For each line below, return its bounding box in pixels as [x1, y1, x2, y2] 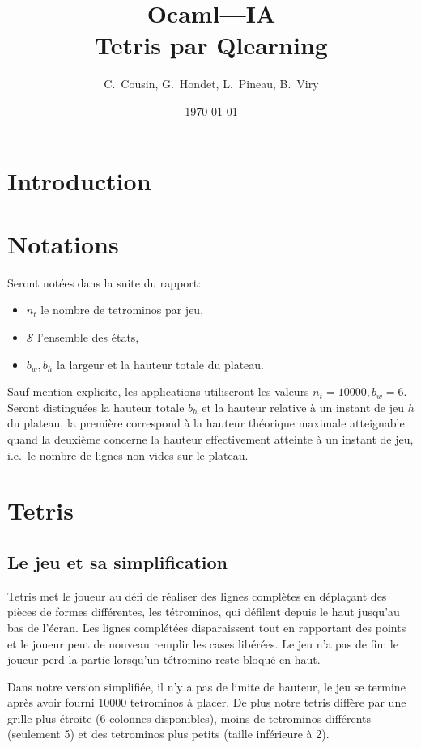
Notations [7, 227, 119, 260]
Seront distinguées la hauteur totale [7, 398, 185, 415]
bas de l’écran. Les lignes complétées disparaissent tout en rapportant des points [7, 618, 406, 635]
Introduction [7, 164, 151, 197]
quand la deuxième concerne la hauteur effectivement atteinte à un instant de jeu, [7, 430, 414, 447]
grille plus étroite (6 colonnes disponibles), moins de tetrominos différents [7, 709, 372, 726]
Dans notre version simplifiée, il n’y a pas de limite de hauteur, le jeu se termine [7, 678, 406, 695]
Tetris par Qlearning [95, 28, 328, 62]
